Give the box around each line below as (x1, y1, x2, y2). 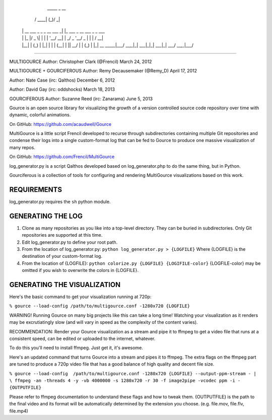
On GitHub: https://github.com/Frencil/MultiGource (9, 154, 115, 160)
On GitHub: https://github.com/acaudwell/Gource (9, 121, 112, 127)
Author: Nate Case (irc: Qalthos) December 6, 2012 (9, 77, 115, 83)
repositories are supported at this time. (22, 232, 103, 238)
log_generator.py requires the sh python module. (9, 198, 111, 204)
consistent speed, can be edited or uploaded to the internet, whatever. (9, 335, 156, 342)
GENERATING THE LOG (9, 212, 83, 220)
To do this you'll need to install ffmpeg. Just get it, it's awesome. (9, 345, 143, 351)
